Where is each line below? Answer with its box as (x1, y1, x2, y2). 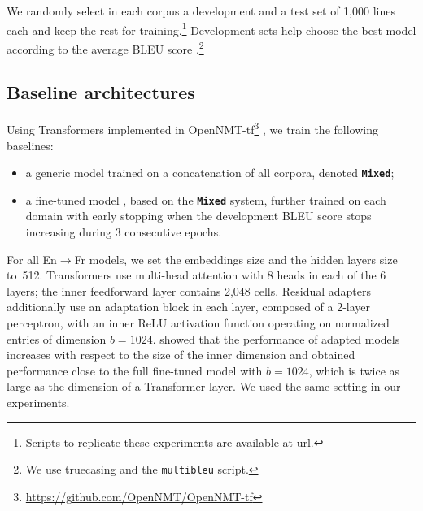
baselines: (7, 136, 54, 154)
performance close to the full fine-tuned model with (7, 362, 263, 379)
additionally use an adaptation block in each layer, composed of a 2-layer (7, 298, 371, 315)
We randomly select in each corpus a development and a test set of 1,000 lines (7, 2, 395, 19)
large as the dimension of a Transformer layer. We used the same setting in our (7, 378, 401, 395)
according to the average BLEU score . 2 (7, 37, 204, 57)
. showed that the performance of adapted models (152, 330, 400, 347)
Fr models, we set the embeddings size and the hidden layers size (74, 250, 398, 267)
